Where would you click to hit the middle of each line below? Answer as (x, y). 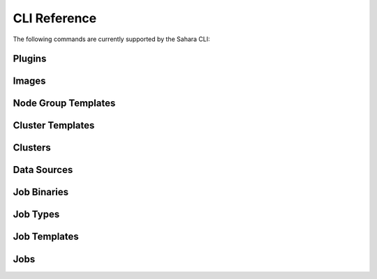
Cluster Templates (54, 126)
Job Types (36, 214)
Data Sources (43, 170)
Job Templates (46, 237)
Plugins (30, 59)
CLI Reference (55, 18)
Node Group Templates (64, 104)
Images (29, 81)
